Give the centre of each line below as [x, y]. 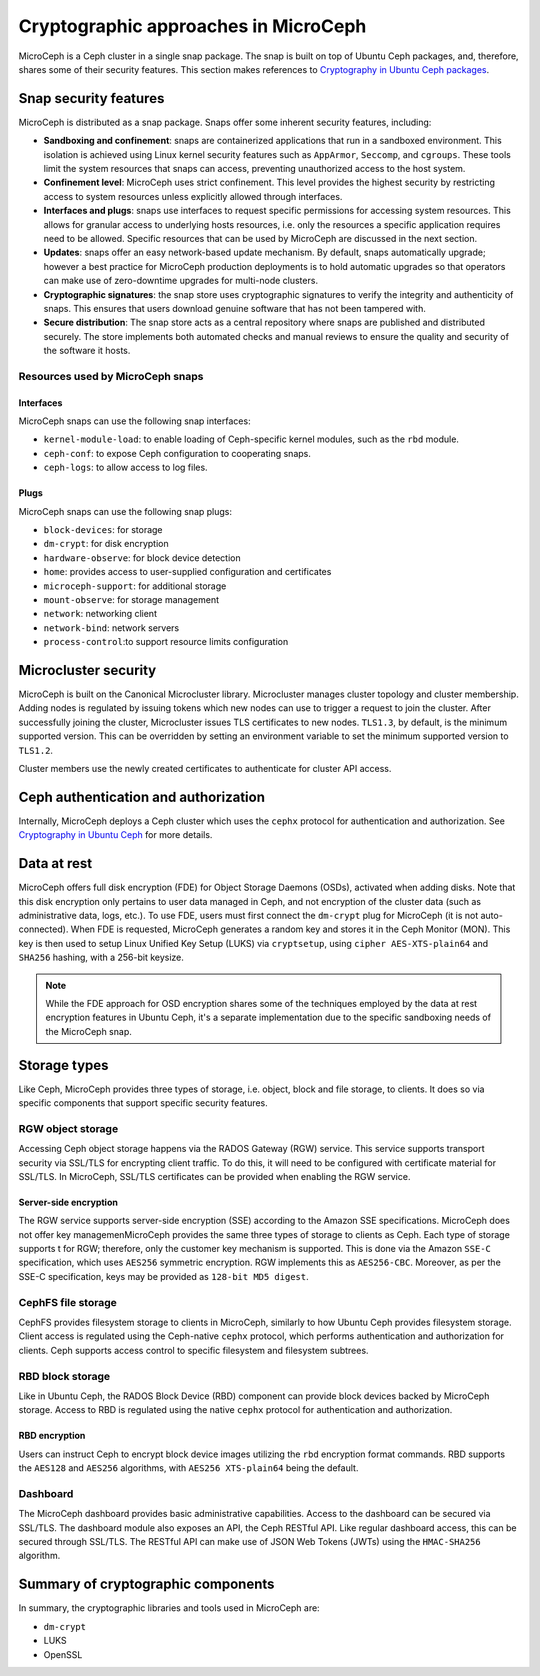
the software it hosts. [87, 351]
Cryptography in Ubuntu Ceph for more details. [115, 835]
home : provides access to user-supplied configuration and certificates [187, 572]
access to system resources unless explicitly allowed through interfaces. [193, 196]
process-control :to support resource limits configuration [166, 642]
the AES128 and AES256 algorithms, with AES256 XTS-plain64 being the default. [188, 1468]
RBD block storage [64, 1376]
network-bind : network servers [111, 627]
